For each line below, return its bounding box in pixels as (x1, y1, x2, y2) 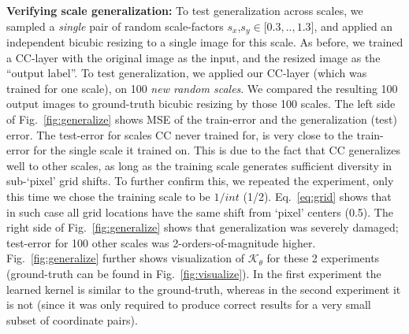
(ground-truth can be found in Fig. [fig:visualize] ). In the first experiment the (6, 265, 381, 281)
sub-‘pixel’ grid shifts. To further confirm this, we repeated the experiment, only (6, 173, 394, 189)
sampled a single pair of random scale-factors (6, 17, 224, 34)
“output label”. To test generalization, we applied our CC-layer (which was (6, 65, 367, 81)
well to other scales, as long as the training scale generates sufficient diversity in (6, 157, 392, 173)
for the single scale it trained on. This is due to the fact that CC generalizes (33, 142, 400, 158)
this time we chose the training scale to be (6, 187, 210, 204)
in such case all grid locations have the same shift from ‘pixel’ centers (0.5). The (6, 203, 393, 220)
